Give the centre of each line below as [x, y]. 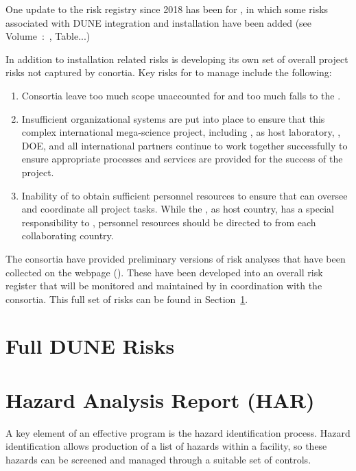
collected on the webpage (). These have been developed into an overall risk [164, 272]
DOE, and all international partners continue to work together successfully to [185, 145]
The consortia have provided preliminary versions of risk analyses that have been [176, 258]
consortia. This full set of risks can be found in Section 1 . [127, 299]
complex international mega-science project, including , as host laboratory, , [181, 132]
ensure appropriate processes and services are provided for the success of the [182, 159]
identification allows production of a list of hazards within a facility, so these [166, 446]
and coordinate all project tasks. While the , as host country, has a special [178, 209]
